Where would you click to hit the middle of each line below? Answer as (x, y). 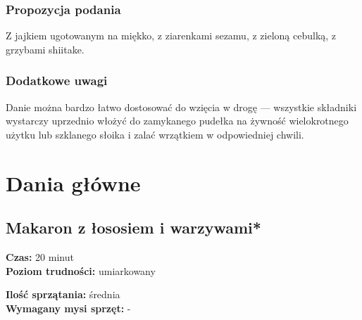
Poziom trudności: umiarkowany (81, 270)
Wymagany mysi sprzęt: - (68, 308)
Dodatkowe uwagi (57, 81)
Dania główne (73, 183)
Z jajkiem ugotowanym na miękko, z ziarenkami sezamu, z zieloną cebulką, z (171, 36)
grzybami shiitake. (45, 49)
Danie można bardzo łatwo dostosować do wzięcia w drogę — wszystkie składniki (181, 107)
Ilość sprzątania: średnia (63, 294)
